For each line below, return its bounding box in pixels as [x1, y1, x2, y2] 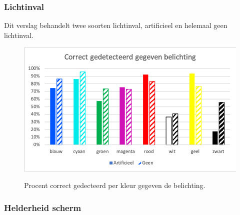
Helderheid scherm [4, 201, 81, 213]
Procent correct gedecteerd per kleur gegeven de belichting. [24, 180, 205, 190]
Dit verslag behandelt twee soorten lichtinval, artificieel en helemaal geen [4, 20, 227, 30]
